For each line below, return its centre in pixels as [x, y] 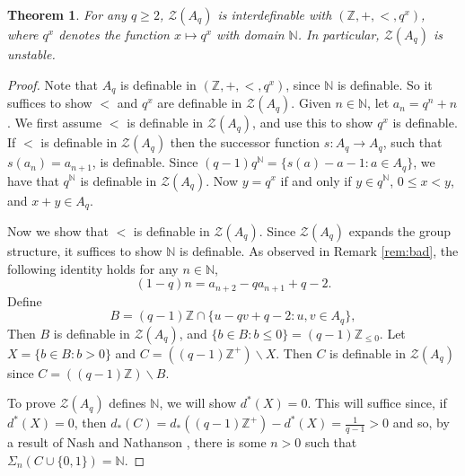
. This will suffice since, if [377, 403]
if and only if [316, 180]
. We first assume [55, 123]
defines [127, 403]
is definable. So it [385, 84]
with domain [250, 34]
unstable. [31, 54]
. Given [311, 103]
